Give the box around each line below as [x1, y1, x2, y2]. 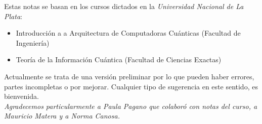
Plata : [4, 11, 22, 21]
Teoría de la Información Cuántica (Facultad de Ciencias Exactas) [16, 54, 222, 65]
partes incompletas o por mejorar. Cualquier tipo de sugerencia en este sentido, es [4, 81, 258, 91]
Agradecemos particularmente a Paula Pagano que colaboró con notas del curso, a [4, 100, 257, 111]
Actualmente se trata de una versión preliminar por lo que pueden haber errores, [4, 71, 254, 81]
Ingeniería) [16, 37, 50, 48]
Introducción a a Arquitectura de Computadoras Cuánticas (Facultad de [16, 28, 241, 38]
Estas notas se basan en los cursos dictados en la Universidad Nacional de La [4, 1, 244, 11]
